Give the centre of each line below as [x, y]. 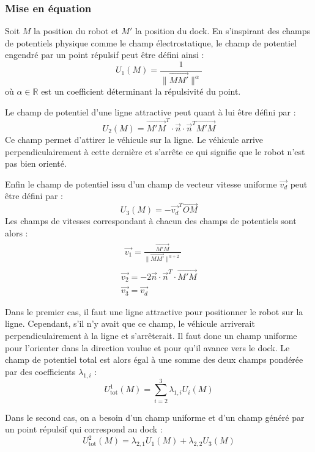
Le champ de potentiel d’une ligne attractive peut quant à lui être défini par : [150, 111]
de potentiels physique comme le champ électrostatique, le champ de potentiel [151, 42]
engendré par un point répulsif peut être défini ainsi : [105, 55]
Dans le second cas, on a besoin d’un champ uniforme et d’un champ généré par [155, 417]
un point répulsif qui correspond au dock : [84, 429]
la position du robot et [76, 31]
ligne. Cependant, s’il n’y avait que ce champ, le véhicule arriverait [130, 323]
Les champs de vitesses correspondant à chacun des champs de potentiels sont [151, 221]
